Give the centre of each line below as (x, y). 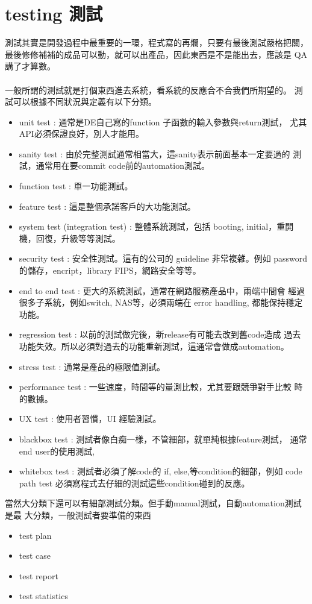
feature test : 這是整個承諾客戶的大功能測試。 (107, 206)
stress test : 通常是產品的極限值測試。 (92, 366)
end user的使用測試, (57, 451)
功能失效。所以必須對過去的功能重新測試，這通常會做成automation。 (154, 346)
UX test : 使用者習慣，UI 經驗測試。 (90, 419)
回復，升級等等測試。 (78, 238)
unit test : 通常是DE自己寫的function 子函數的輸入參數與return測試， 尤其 (163, 121)
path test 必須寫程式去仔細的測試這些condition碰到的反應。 (134, 483)
